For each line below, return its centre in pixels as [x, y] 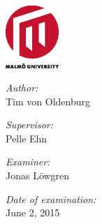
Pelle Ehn [27, 138]
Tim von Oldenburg [48, 101]
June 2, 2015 [33, 212]
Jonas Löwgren [38, 176]
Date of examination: [51, 199]
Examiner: [28, 162]
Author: [22, 88]
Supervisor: [29, 125]
